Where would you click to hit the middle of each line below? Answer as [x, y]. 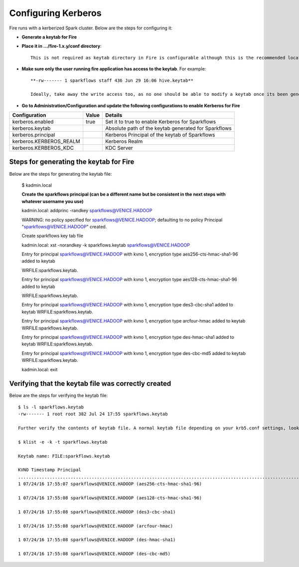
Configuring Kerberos [55, 13]
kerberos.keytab [31, 128]
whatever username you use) [53, 201]
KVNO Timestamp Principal [50, 470]
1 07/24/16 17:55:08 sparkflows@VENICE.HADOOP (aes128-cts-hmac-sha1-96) [110, 498]
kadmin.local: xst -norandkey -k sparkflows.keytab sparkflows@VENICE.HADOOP [106, 245]
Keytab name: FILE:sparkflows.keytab [64, 456]
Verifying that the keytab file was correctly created [90, 384]
